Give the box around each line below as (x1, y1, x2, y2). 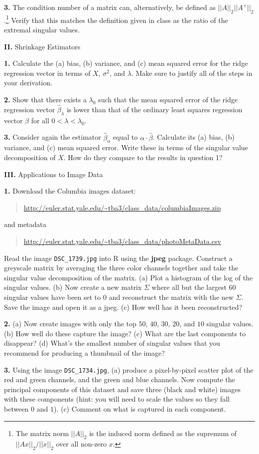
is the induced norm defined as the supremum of (89, 428, 237, 438)
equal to (113, 132, 138, 142)
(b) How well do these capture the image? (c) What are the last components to (4, 328, 246, 338)
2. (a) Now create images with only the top (4, 318, 136, 329)
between (4, 404, 29, 414)
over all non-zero (56, 439, 107, 449)
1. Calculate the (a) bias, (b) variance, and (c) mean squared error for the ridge (4, 58, 248, 68)
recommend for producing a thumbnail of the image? (4, 348, 165, 358)
